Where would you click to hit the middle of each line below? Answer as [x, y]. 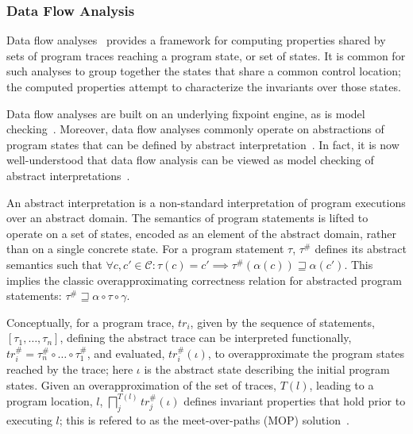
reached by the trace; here [70, 369]
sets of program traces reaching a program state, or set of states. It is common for [206, 55]
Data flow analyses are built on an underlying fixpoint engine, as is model [186, 113]
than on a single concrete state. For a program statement [145, 249]
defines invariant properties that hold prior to [295, 400]
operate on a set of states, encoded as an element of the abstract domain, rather [201, 233]
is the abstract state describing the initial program [267, 369]
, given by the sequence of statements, [282, 322]
